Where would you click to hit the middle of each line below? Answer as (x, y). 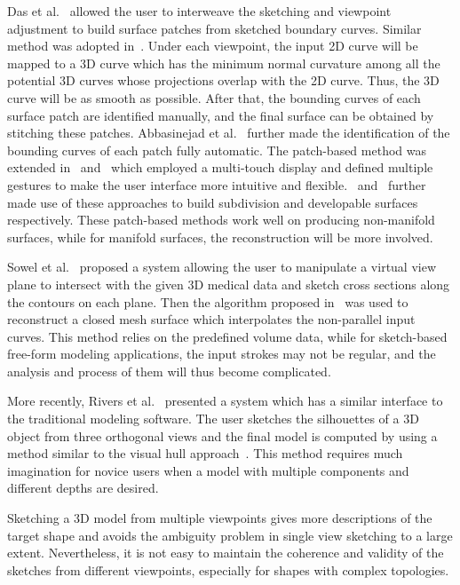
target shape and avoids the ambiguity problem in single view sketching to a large (230, 535)
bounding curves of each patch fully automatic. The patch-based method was (217, 150)
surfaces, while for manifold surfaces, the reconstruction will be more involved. (220, 237)
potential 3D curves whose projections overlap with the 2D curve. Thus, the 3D (223, 80)
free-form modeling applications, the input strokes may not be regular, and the (222, 354)
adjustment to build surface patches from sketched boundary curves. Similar (214, 28)
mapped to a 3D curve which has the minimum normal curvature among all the (224, 63)
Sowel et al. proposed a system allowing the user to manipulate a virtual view (222, 267)
